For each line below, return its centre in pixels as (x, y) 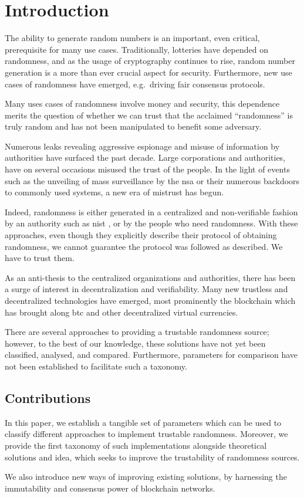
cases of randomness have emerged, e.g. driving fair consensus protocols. (135, 84)
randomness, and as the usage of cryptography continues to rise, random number (150, 61)
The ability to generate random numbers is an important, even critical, (132, 38)
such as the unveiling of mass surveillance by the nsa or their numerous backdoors (152, 180)
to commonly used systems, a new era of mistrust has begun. (114, 192)
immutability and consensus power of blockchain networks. (110, 488)
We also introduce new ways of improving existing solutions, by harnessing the (146, 477)
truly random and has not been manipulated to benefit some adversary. (133, 126)
